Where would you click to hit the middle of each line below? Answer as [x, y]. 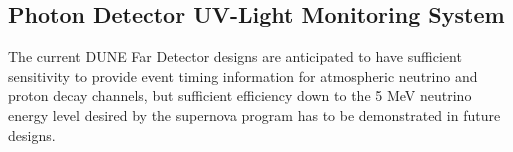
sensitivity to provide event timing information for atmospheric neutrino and [243, 75]
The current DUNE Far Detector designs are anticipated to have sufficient [235, 56]
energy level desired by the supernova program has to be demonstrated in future [254, 114]
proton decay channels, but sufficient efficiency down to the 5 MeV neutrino [240, 95]
